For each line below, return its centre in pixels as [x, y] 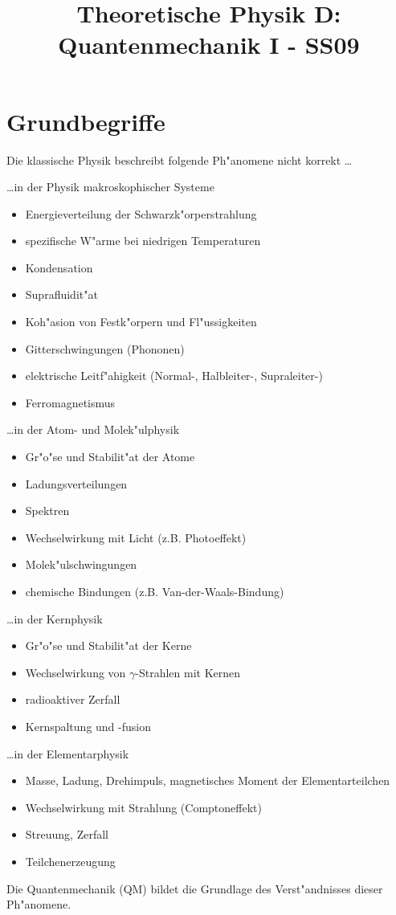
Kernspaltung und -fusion [88, 726]
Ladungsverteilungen [76, 483]
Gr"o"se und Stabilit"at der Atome [110, 457]
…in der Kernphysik [55, 618]
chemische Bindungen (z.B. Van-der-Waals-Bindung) [155, 591]
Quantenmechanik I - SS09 [209, 45]
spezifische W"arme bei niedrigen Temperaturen [143, 241]
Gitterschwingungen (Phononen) [105, 348]
